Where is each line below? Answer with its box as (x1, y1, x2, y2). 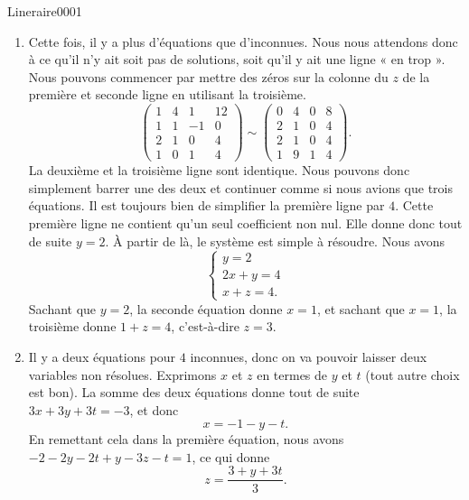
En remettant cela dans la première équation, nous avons (28, 430, 344, 449)
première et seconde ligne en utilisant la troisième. (28, 85, 306, 104)
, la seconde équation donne (129, 299, 283, 318)
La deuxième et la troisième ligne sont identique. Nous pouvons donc (28, 161, 410, 180)
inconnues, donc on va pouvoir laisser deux (190, 347, 427, 366)
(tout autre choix (365, 365, 460, 384)
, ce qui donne (192, 447, 270, 466)
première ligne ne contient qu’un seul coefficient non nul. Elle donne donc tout (28, 213, 463, 232)
